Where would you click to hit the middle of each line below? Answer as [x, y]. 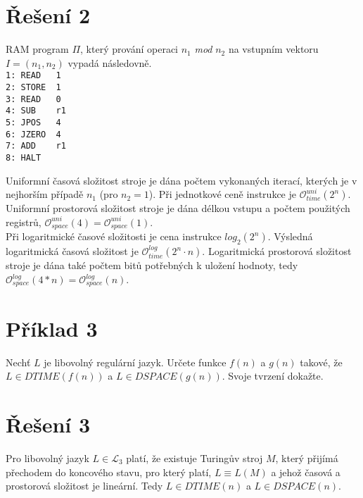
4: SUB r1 [36, 111]
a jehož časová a [306, 472]
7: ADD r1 [36, 146]
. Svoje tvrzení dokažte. [273, 376]
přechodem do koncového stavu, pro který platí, [109, 472]
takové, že [321, 362]
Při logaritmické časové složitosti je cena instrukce [114, 236]
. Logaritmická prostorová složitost [277, 251]
